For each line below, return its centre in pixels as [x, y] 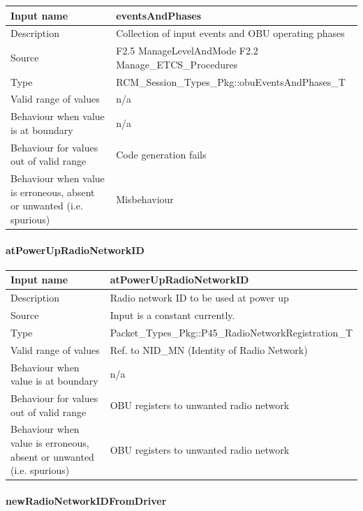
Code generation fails [161, 154]
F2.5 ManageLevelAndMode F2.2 [187, 51]
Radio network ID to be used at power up [199, 298]
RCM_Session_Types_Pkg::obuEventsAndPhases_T [231, 81]
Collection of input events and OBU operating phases [230, 33]
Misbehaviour [145, 199]
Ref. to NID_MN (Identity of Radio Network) [209, 349]
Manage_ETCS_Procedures [177, 64]
